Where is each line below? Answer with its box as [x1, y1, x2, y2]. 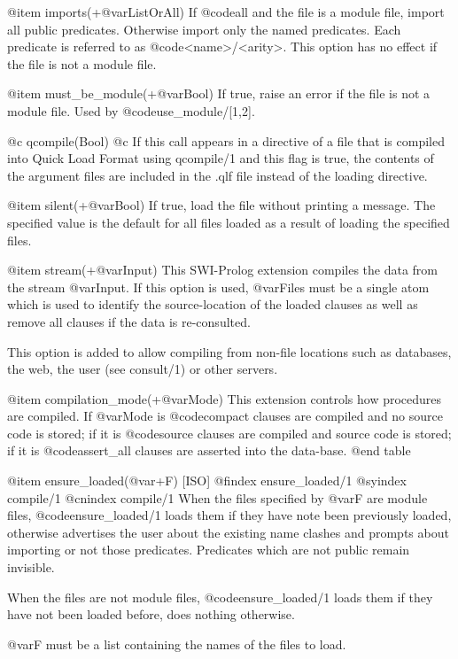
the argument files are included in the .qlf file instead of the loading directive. [7, 166, 428, 184]
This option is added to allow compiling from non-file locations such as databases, [7, 342, 452, 361]
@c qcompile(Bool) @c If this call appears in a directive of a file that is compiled [7, 131, 445, 150]
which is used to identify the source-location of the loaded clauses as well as [7, 295, 418, 314]
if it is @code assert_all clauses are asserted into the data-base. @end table [7, 441, 411, 460]
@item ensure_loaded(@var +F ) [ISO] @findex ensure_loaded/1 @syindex [7, 471, 407, 490]
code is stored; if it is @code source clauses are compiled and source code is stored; [7, 423, 452, 442]
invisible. [7, 558, 55, 577]
